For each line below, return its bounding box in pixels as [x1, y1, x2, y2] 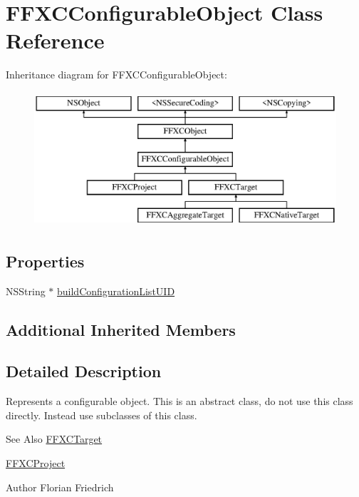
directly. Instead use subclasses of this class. [6, 407, 197, 422]
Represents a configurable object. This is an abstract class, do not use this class [6, 394, 353, 409]
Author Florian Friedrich [6, 479, 114, 494]
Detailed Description [6, 360, 162, 382]
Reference [6, 26, 105, 55]
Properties [6, 250, 85, 272]
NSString [6, 283, 46, 298]
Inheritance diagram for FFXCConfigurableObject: [6, 67, 227, 82]
